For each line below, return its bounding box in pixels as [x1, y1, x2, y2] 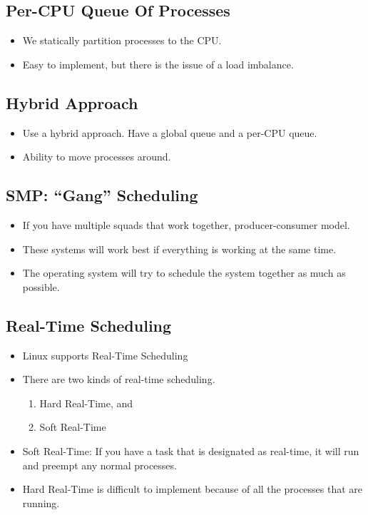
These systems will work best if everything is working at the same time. [22, 241, 337, 256]
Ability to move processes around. [22, 149, 171, 164]
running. [22, 495, 60, 510]
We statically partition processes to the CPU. [22, 33, 222, 48]
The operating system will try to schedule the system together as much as [22, 265, 346, 280]
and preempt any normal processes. [22, 457, 177, 472]
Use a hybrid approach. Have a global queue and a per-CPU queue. [22, 125, 317, 140]
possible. [22, 279, 60, 294]
